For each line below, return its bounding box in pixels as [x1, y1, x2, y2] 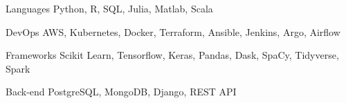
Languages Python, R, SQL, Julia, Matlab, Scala [6, 1, 213, 15]
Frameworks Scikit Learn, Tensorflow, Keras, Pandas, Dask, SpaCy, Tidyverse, [6, 48, 339, 62]
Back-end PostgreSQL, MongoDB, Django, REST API [6, 84, 237, 99]
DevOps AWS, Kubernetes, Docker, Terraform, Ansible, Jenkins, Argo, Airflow [6, 24, 340, 39]
